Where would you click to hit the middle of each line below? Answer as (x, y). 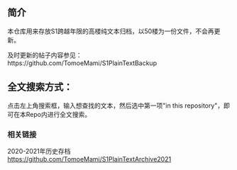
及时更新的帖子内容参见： (45, 55)
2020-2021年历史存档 (39, 151)
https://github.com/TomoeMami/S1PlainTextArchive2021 (89, 159)
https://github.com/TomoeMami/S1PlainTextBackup (82, 63)
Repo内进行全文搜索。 (58, 114)
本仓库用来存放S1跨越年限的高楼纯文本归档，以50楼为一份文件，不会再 (111, 31)
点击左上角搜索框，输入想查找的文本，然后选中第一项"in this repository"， (116, 106)
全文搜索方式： (40, 87)
